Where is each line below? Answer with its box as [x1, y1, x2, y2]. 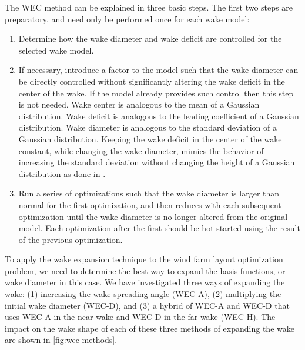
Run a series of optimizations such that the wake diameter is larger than [18, 187, 280, 199]
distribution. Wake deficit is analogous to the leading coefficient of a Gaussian [18, 109, 299, 122]
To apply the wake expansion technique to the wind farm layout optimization [5, 253, 283, 265]
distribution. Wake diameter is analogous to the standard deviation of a [18, 121, 277, 134]
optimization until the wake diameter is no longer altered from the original [18, 210, 288, 222]
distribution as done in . [18, 167, 106, 179]
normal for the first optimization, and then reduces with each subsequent [18, 198, 281, 211]
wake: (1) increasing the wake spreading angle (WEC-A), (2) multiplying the [5, 288, 281, 300]
